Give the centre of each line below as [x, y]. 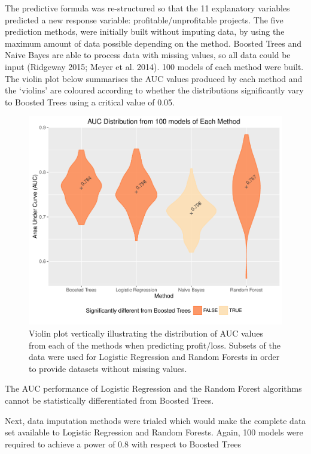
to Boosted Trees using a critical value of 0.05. [90, 102]
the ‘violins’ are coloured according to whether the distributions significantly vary [154, 90]
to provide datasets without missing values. [108, 368]
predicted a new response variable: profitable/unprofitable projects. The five [144, 19]
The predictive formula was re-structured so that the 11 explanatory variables [147, 8]
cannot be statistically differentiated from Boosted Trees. [109, 400]
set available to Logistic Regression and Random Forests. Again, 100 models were [154, 432]
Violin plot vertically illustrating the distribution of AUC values [146, 333]
